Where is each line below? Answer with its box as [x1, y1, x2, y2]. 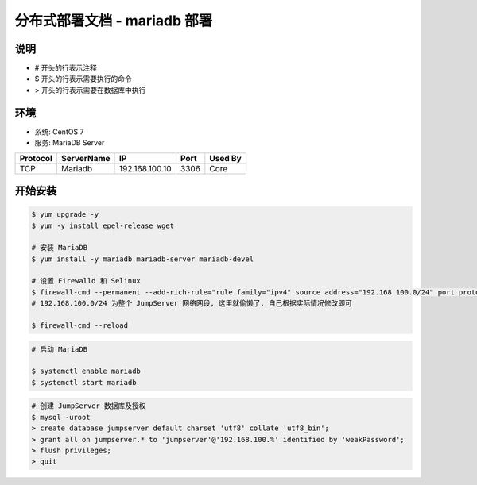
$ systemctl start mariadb [31, 378, 137, 387]
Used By [209, 152, 242, 164]
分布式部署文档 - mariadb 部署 [14, 12, 213, 29]
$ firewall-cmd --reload [31, 321, 129, 330]
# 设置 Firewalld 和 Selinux [31, 276, 141, 286]
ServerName [60, 152, 111, 164]
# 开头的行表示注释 [34, 64, 97, 73]
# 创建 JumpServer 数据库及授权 [31, 402, 146, 410]
